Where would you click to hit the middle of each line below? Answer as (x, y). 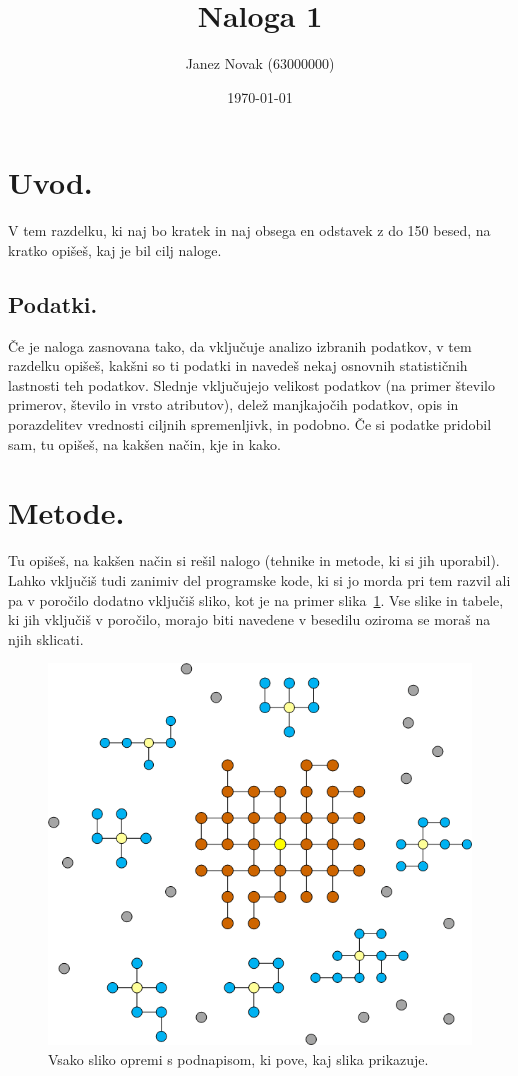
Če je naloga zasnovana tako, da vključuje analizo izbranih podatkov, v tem (240, 345)
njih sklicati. (46, 638)
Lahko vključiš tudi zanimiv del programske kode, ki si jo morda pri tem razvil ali (259, 579)
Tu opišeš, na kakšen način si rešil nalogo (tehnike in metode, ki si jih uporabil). (254, 560)
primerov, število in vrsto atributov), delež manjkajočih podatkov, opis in (233, 404)
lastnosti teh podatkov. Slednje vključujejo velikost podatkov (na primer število (251, 384)
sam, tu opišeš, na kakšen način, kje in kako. (144, 443)
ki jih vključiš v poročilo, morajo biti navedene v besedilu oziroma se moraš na (249, 619)
